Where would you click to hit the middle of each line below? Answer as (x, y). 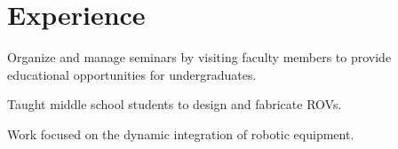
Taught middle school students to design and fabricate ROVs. (175, 104)
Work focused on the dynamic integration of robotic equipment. (181, 133)
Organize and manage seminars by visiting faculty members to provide (199, 57)
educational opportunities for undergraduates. (132, 74)
